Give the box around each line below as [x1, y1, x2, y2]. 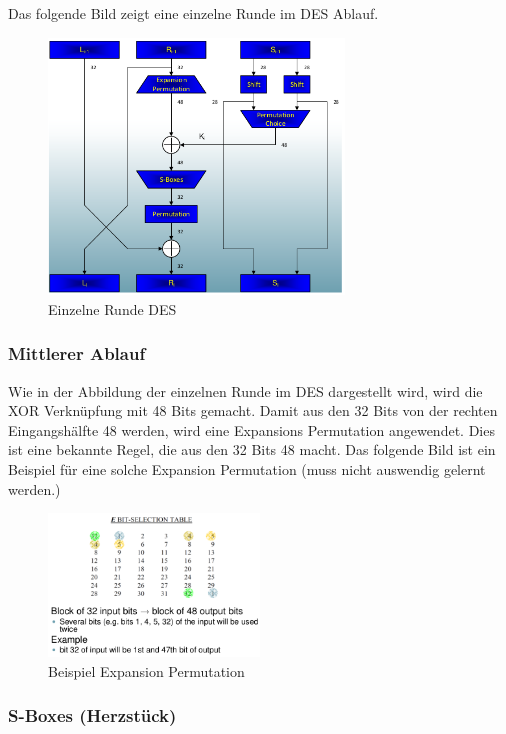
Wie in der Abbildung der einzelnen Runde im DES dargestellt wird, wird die [8, 380, 483, 401]
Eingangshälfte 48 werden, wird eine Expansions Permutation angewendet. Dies [8, 419, 495, 440]
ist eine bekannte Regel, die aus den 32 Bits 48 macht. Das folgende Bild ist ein [8, 439, 496, 460]
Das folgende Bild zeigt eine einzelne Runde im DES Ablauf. [8, 3, 379, 23]
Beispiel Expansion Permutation [48, 660, 245, 681]
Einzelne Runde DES [48, 298, 177, 319]
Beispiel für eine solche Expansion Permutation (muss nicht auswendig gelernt [8, 459, 486, 479]
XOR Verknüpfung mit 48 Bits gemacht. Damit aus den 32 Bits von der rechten [8, 400, 498, 421]
